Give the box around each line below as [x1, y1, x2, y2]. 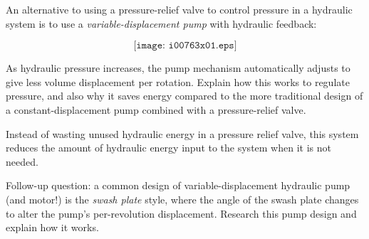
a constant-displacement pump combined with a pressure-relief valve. [6, 102, 306, 117]
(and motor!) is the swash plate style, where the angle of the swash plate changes [6, 191, 359, 206]
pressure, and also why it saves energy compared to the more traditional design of [6, 88, 363, 103]
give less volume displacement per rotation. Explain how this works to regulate [6, 74, 350, 89]
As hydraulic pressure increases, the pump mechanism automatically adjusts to [6, 60, 350, 75]
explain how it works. [6, 220, 99, 235]
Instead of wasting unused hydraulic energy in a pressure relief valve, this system [6, 126, 359, 141]
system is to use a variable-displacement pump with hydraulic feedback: [6, 16, 317, 31]
